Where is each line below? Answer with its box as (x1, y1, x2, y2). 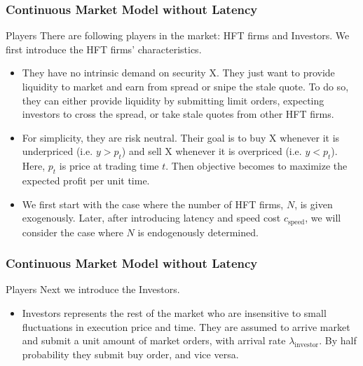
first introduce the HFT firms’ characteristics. (6, 41, 202, 56)
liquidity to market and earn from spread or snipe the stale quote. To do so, (22, 79, 349, 93)
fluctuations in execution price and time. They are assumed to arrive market (22, 319, 350, 334)
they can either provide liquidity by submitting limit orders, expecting (22, 93, 324, 107)
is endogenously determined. (137, 224, 259, 239)
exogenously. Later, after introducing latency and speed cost (22, 210, 281, 225)
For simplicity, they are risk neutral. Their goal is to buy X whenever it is (22, 130, 340, 144)
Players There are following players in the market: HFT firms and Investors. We (6, 28, 350, 43)
